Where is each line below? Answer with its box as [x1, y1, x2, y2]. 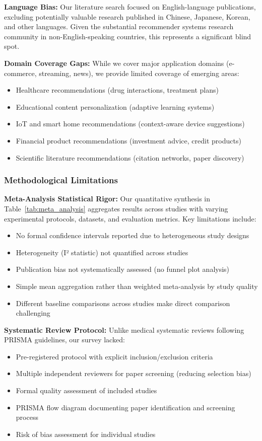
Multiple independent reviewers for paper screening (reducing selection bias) [16, 368, 251, 379]
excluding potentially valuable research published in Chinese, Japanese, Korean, [4, 11, 250, 22]
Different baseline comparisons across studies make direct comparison [16, 298, 230, 308]
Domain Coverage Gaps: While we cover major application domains [4, 57, 224, 68]
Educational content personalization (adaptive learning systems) [16, 101, 215, 112]
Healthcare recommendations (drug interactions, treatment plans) [16, 85, 219, 95]
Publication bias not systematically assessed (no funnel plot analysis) [16, 264, 230, 274]
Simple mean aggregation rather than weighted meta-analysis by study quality [16, 280, 258, 291]
